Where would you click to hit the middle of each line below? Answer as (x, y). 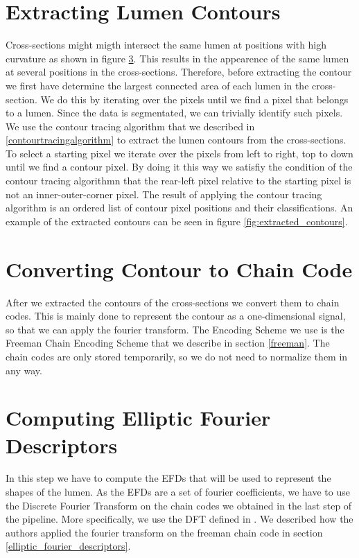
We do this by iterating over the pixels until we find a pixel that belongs (194, 99)
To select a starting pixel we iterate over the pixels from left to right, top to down (179, 153)
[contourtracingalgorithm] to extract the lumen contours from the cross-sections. (176, 140)
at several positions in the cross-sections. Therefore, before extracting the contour (179, 72)
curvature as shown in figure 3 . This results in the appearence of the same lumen (177, 58)
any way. (24, 370)
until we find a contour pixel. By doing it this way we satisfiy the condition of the (179, 167)
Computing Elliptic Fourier (138, 418)
